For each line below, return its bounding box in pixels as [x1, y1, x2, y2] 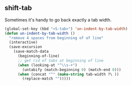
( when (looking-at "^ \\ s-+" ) [17, 63, 78, 67]
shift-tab [4, 4, 32, 12]
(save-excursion [9, 44, 42, 49]
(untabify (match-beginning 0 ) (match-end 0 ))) [22, 67, 121, 72]
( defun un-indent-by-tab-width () [4, 31, 76, 36]
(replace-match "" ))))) [22, 76, 71, 81]
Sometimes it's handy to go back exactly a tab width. [4, 17, 112, 22]
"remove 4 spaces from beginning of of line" [9, 35, 104, 41]
